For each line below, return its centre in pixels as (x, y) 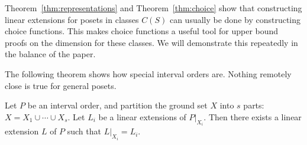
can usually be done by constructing (235, 19)
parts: (254, 105)
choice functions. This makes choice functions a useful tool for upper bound (142, 31)
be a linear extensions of (142, 116)
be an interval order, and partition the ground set (117, 105)
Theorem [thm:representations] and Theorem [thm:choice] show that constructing (153, 8)
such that (84, 131)
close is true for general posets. (61, 85)
